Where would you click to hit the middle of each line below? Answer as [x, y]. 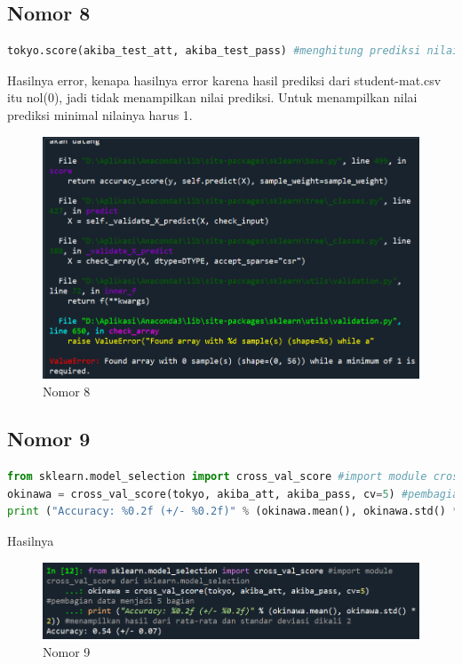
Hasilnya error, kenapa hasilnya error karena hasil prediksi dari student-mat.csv [224, 80]
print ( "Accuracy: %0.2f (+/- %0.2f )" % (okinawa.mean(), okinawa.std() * [233, 512]
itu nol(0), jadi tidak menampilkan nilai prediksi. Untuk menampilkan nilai [212, 97]
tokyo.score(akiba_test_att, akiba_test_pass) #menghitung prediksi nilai [233, 51]
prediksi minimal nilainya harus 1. [100, 114]
